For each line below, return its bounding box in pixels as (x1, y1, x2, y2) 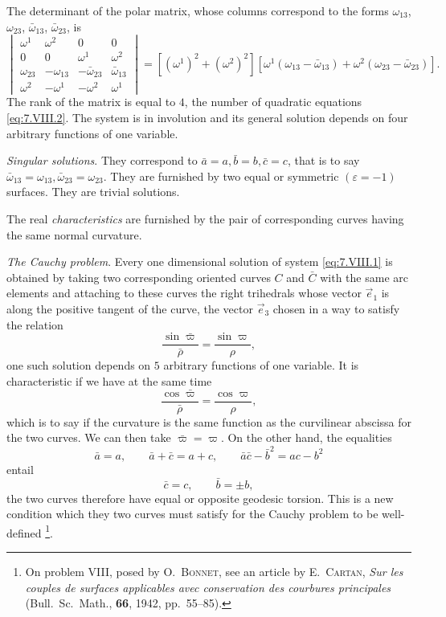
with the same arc (320, 268, 408, 285)
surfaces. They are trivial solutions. (6, 183, 180, 200)
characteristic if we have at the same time (6, 372, 212, 389)
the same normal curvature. (6, 226, 142, 243)
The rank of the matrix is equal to (6, 93, 176, 110)
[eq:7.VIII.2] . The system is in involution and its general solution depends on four (6, 108, 408, 125)
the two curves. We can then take (6, 429, 171, 446)
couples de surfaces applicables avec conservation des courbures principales (25, 578, 391, 595)
